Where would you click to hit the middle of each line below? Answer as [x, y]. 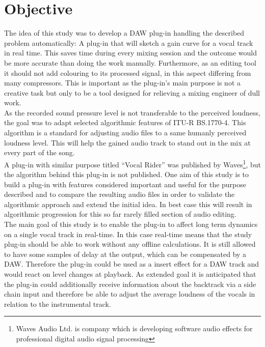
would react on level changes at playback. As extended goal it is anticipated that [130, 274]
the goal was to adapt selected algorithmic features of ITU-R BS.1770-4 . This [125, 122]
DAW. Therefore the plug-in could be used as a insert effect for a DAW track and [132, 264]
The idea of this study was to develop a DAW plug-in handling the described [124, 33]
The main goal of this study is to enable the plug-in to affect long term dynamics [131, 224]
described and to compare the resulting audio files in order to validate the [120, 194]
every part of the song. [39, 152]
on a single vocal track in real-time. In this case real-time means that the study [128, 234]
